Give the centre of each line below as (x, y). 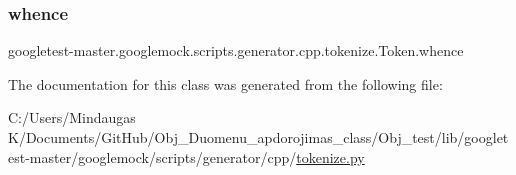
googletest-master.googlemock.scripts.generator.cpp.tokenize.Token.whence (236, 50)
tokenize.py (330, 156)
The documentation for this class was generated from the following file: (225, 83)
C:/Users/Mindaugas (72, 117)
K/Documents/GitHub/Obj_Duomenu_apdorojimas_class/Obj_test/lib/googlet (258, 137)
